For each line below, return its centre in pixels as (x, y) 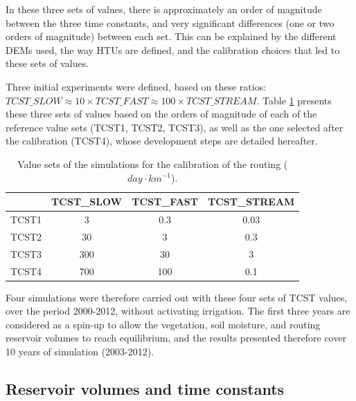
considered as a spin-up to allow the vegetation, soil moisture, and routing (163, 324)
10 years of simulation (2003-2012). (80, 351)
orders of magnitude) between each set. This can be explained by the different (171, 36)
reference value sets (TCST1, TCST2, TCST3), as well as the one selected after (175, 127)
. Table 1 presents (294, 100)
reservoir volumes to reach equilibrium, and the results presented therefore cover (176, 338)
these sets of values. (47, 63)
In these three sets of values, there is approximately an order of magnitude (164, 9)
